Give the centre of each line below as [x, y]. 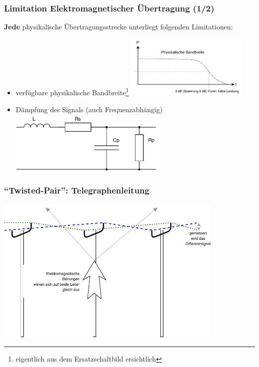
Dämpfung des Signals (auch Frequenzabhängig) [89, 109]
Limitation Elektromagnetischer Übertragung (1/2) [109, 8]
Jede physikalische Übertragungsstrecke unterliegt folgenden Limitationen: [119, 27]
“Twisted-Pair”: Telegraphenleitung [77, 190]
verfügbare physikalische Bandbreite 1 [72, 92]
